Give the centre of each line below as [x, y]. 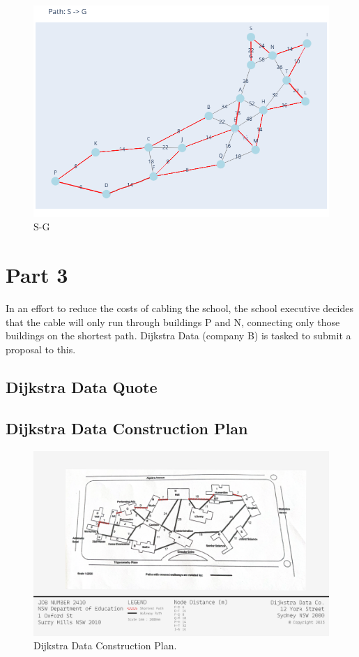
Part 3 [37, 275]
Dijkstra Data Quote [82, 386]
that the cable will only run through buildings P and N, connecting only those [173, 322]
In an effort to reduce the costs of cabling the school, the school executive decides [179, 308]
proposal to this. [41, 349]
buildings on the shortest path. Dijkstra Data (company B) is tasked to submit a [178, 335]
